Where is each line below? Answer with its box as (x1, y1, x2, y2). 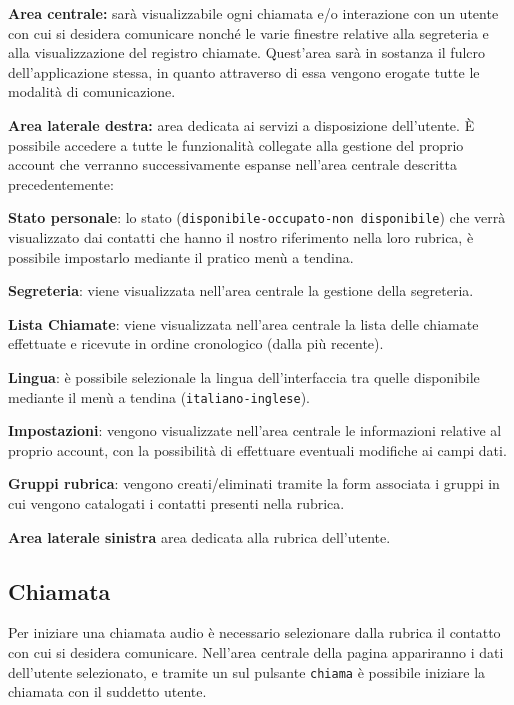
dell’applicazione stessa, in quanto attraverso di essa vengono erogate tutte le (8, 61, 480, 82)
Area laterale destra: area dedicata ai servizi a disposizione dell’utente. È (8, 114, 475, 135)
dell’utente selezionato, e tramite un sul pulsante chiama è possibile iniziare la (8, 661, 486, 682)
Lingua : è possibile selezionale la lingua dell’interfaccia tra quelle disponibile (8, 366, 480, 387)
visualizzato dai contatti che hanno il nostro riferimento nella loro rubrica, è (8, 227, 474, 247)
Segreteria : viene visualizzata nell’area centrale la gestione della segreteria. (8, 280, 474, 301)
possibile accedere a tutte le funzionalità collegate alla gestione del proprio (8, 134, 464, 155)
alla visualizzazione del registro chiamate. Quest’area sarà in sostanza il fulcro (8, 42, 486, 63)
